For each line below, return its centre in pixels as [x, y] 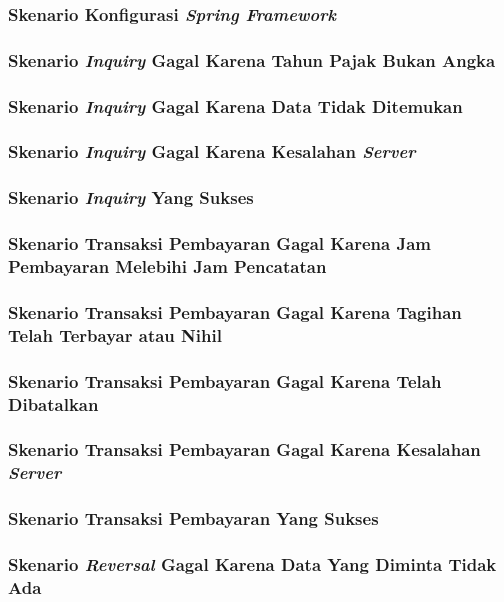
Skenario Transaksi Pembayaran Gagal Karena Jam [219, 243]
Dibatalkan [53, 403]
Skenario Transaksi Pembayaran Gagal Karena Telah [225, 380]
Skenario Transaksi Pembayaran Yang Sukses [193, 518]
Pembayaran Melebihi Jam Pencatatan [167, 266]
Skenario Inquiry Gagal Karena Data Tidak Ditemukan [235, 105]
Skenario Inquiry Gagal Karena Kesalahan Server [212, 151]
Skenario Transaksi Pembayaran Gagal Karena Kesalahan [244, 449]
